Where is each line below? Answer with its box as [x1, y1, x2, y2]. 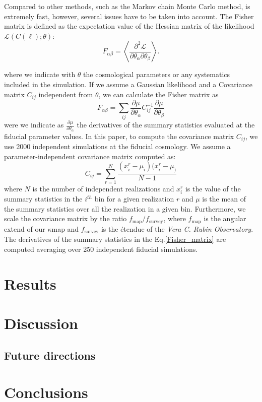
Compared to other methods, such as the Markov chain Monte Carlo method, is [4, 1, 250, 11]
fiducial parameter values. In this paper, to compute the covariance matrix [4, 130, 234, 141]
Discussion [4, 313, 78, 333]
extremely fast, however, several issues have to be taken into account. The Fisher [4, 11, 254, 21]
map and [51, 223, 79, 234]
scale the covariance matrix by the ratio [4, 213, 127, 224]
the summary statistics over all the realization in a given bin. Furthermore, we [4, 203, 246, 214]
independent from [38, 89, 93, 99]
